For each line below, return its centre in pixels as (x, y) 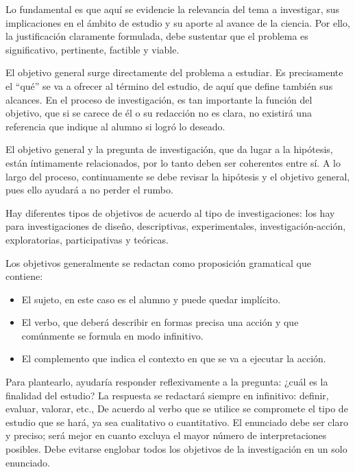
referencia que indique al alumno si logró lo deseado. (115, 126)
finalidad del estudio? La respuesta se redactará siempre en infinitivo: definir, (167, 395)
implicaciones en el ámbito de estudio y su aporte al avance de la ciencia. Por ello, (178, 22)
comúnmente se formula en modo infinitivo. (112, 335)
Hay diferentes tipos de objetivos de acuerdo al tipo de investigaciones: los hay (170, 212)
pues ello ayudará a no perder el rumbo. (89, 190)
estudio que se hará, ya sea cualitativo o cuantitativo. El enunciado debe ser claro (177, 422)
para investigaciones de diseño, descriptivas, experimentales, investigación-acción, (176, 226)
